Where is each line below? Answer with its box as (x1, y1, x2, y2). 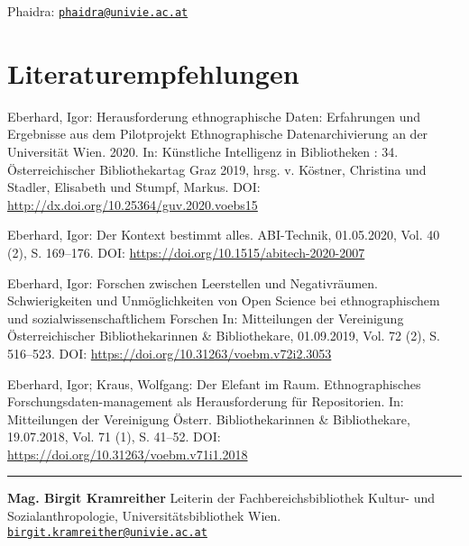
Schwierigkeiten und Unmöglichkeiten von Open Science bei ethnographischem (7, 291, 440, 310)
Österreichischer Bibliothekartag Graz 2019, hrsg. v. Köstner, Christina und (7, 159, 427, 178)
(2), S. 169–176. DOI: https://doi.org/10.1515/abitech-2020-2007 (7, 242, 365, 261)
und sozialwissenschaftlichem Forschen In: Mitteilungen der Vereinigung (7, 308, 404, 327)
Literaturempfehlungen (7, 54, 299, 91)
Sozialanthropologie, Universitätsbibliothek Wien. (7, 506, 281, 525)
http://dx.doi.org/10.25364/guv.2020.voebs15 (7, 195, 258, 214)
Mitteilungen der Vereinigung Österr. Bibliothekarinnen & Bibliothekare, (7, 409, 410, 428)
